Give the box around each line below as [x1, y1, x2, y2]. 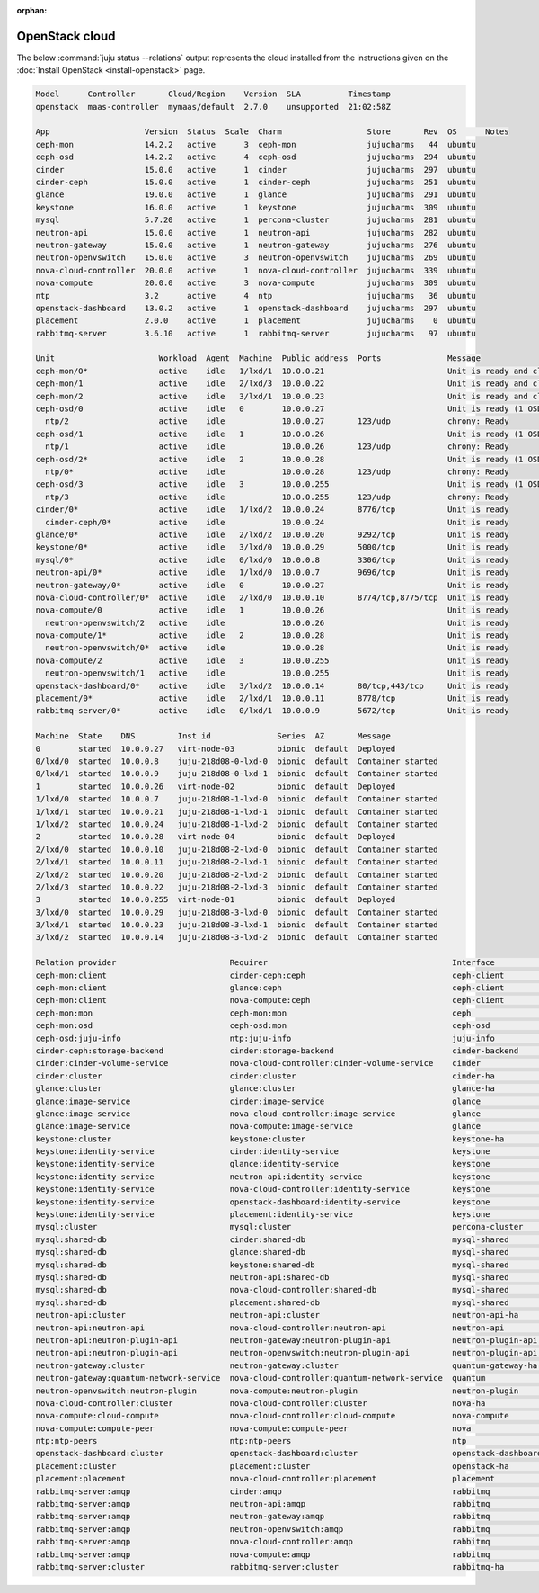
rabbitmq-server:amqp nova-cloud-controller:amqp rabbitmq [35, 1536, 490, 1547]
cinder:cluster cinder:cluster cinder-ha [35, 1070, 496, 1081]
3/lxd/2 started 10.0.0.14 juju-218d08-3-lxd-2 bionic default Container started [35, 932, 439, 943]
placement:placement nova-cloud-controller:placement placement [35, 1473, 496, 1484]
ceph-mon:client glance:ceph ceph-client [35, 983, 505, 993]
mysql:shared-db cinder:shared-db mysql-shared [35, 1234, 509, 1245]
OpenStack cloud [16, 28, 116, 44]
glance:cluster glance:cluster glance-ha [35, 1084, 496, 1094]
